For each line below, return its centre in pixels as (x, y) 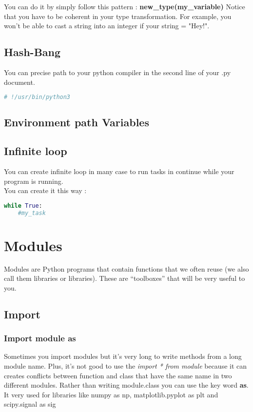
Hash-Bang (32, 52)
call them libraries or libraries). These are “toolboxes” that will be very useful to (125, 278)
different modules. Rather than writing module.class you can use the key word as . (126, 385)
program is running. (34, 181)
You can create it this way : (45, 190)
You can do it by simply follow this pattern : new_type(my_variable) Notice (125, 6)
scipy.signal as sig (30, 404)
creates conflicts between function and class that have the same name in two (118, 375)
